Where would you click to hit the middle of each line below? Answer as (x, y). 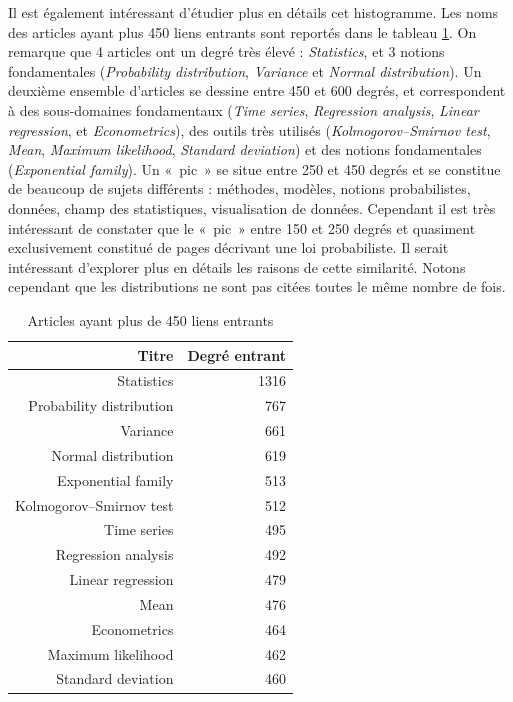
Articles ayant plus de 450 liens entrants (150, 319)
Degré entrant (236, 354)
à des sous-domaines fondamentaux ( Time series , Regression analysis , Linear (243, 109)
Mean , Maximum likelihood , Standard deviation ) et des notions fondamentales (245, 149)
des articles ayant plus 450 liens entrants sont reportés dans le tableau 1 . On (242, 31)
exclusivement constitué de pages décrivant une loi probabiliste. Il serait (228, 247)
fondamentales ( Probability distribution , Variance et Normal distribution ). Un (245, 70)
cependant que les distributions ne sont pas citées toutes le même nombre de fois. (257, 286)
